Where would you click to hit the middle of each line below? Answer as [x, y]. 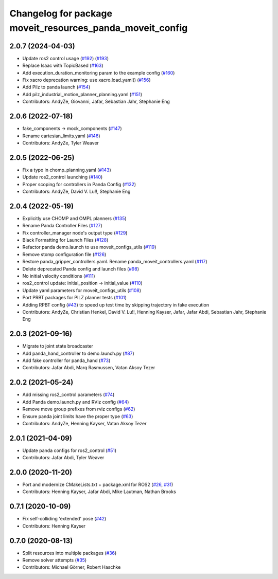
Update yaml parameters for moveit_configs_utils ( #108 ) [82, 290]
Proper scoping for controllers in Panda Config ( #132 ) [79, 184]
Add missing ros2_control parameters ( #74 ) [68, 395]
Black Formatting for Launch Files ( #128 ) [65, 240]
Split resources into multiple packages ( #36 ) [69, 553]
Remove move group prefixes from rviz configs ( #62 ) [79, 409]
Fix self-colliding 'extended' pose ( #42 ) [64, 519]
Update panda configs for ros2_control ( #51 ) [69, 450]
